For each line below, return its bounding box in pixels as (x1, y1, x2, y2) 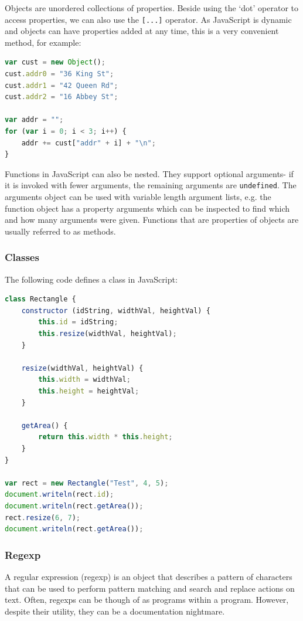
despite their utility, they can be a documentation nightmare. (5, 605, 225, 617)
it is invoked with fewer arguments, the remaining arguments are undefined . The (5, 179, 297, 191)
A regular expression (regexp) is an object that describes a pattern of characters (5, 570, 292, 582)
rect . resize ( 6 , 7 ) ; (5, 513, 80, 522)
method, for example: (5, 36, 81, 48)
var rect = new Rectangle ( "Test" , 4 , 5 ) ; (5, 479, 169, 487)
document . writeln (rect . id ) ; (5, 490, 114, 499)
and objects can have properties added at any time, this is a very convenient (5, 25, 279, 37)
